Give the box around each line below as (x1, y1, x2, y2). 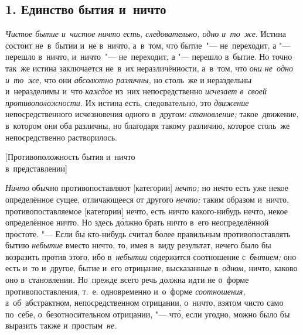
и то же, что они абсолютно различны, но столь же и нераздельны (5, 73, 252, 86)
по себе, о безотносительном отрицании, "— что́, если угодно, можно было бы (5, 307, 290, 320)
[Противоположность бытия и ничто (5, 151, 135, 163)
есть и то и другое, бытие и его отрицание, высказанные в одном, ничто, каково (5, 262, 298, 274)
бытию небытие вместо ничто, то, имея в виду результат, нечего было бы (5, 239, 271, 251)
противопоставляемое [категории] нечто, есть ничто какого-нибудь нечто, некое (5, 204, 288, 217)
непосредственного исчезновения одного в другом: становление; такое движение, (5, 108, 299, 120)
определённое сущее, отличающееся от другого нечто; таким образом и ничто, (5, 193, 289, 205)
